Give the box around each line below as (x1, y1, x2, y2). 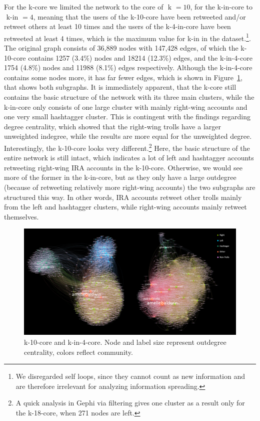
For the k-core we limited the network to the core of (4, 2, 163, 12)
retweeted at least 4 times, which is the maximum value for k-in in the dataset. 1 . (4, 31, 251, 43)
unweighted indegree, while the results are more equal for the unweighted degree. (4, 131, 252, 141)
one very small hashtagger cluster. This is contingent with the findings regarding (4, 111, 250, 122)
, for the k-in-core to (190, 2, 252, 12)
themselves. (4, 211, 39, 222)
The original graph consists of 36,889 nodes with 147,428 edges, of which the (4, 43, 238, 53)
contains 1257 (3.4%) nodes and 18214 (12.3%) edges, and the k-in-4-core (28, 52, 252, 63)
